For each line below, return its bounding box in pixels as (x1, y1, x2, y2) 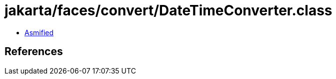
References (4, 45, 63, 58)
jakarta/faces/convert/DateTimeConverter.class (4, 2, 332, 19)
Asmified (24, 28, 54, 37)
